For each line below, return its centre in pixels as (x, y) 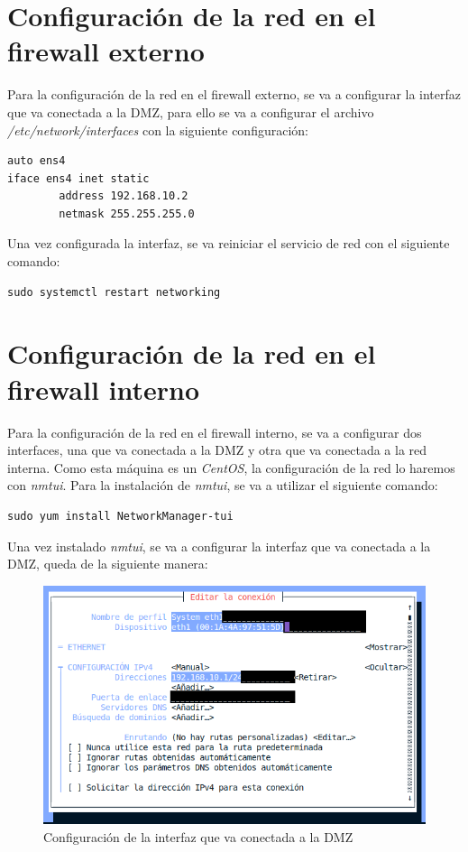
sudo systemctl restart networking (114, 292)
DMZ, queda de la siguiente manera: (108, 564)
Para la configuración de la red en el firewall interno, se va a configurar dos (215, 432)
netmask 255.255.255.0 (127, 213)
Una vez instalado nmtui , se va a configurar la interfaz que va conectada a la (219, 546)
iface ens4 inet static (78, 178)
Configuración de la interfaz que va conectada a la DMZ (198, 836)
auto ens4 (37, 161)
